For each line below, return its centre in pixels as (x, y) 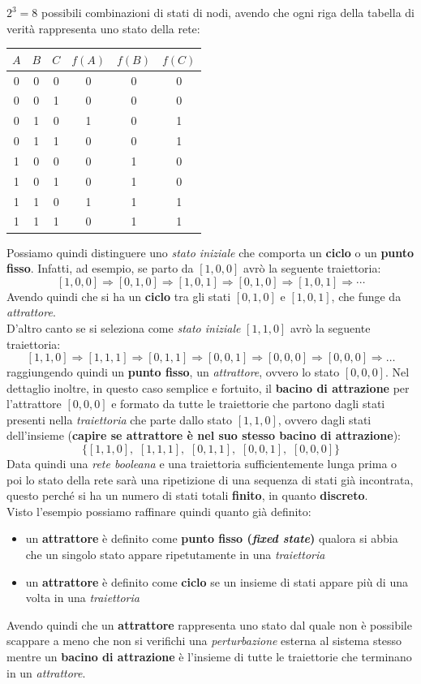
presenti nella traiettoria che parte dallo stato (119, 419)
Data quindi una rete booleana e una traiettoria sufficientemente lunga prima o (202, 464)
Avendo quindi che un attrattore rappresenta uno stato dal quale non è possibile (209, 624)
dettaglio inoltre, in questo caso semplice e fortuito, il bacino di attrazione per (208, 387)
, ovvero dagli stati (324, 419)
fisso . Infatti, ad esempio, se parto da (100, 268)
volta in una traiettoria (82, 598)
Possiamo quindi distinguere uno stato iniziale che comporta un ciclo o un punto (210, 252)
